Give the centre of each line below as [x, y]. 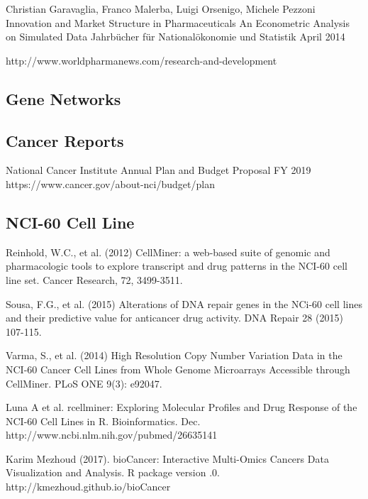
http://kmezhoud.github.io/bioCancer [88, 487]
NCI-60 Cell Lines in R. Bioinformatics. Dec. [103, 421]
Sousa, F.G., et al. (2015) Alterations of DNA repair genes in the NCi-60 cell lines [184, 303]
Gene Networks [63, 98]
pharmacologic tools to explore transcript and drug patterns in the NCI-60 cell [177, 266]
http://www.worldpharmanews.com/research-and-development [141, 60]
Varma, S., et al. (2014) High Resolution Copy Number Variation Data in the [174, 355]
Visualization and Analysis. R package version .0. [113, 472]
